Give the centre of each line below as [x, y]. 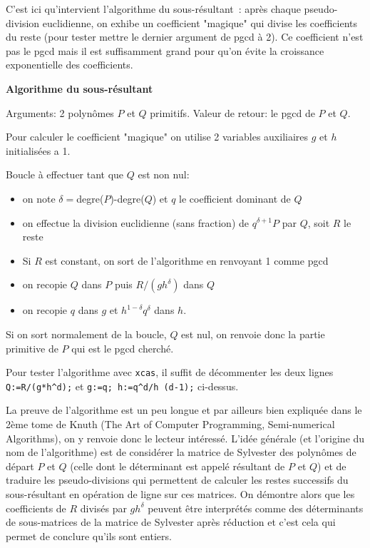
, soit [319, 222]
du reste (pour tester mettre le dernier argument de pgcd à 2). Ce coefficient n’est [185, 37]
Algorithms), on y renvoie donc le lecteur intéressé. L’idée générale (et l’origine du [185, 438]
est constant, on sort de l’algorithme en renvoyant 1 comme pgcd [187, 260]
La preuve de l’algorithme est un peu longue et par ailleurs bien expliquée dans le [184, 410]
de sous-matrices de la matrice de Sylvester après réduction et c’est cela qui [171, 522]
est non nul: [164, 174]
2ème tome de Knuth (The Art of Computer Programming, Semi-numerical [170, 424]
